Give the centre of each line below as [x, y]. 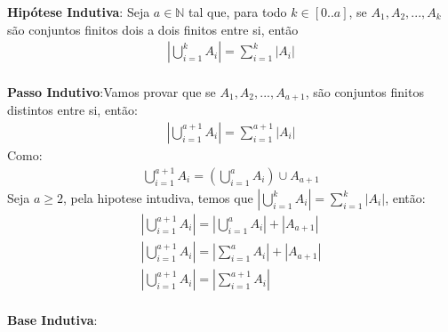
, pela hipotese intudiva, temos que [158, 198]
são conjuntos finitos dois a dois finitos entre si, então [153, 29]
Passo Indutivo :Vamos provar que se [112, 91]
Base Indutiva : [52, 319]
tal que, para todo [238, 12]
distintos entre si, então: [72, 110]
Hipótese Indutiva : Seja [79, 12]
